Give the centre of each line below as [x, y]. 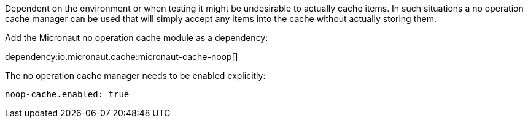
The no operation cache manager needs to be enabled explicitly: [135, 76]
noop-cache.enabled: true [67, 94]
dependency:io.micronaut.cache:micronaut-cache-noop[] [122, 57]
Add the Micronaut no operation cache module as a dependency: [137, 38]
